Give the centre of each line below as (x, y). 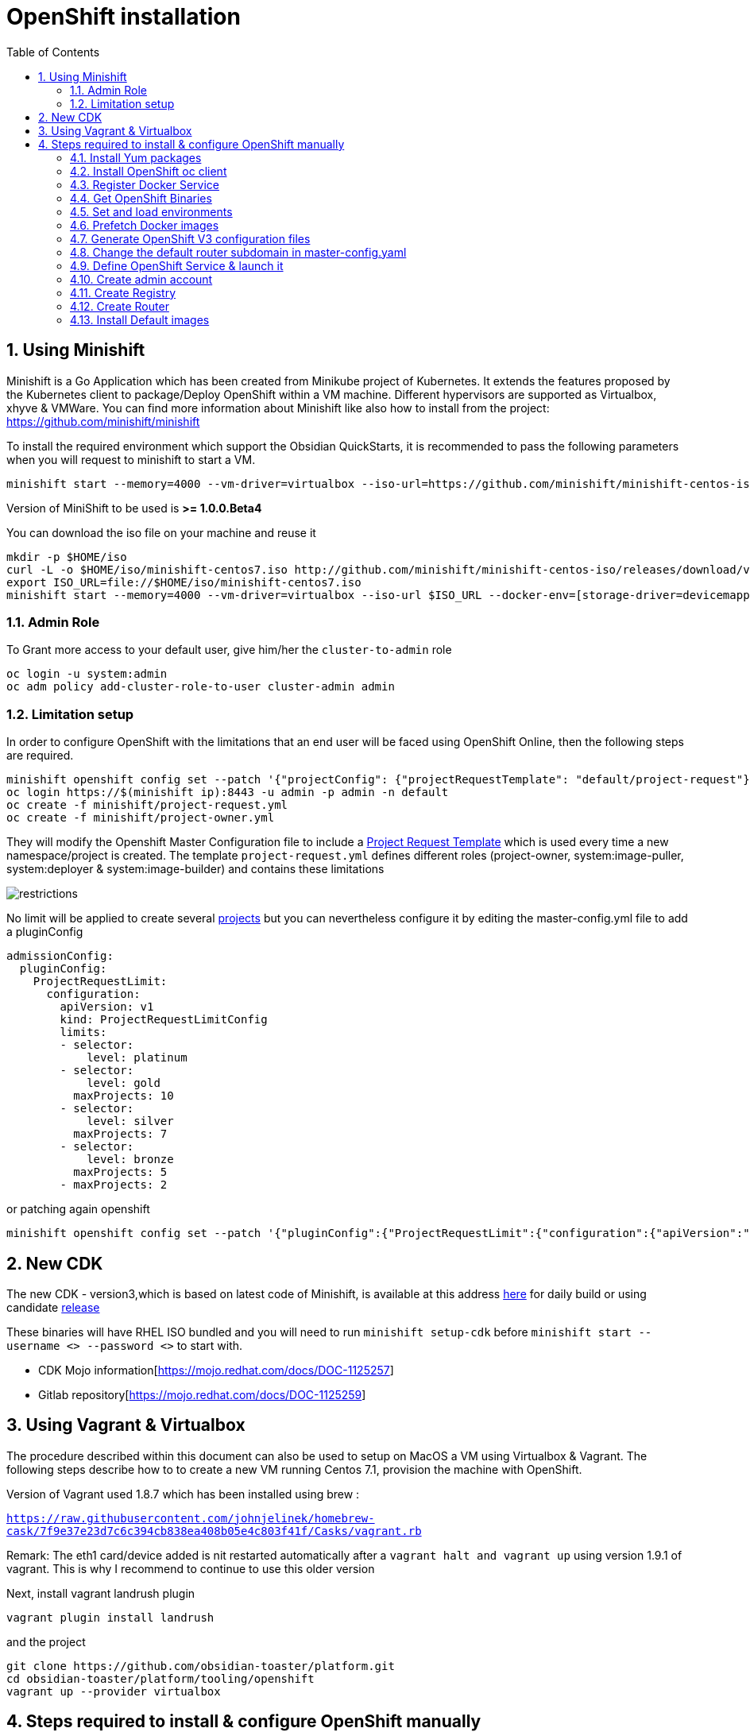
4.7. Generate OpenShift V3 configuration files (190, 238)
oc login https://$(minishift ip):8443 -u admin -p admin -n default (228, 793)
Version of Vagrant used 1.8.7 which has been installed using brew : (183, 1494)
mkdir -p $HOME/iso (67, 557)
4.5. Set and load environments (151, 211)
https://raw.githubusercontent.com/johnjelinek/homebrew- (191, 1518)
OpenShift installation (124, 17)
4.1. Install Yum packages (136, 157)
